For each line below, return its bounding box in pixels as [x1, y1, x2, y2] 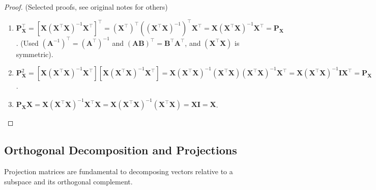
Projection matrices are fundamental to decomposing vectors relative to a [4, 166, 233, 177]
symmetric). [16, 48, 53, 59]
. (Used [16, 37, 39, 48]
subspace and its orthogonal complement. [4, 176, 133, 186]
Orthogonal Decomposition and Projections [4, 142, 237, 158]
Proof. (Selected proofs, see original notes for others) [4, 2, 168, 12]
